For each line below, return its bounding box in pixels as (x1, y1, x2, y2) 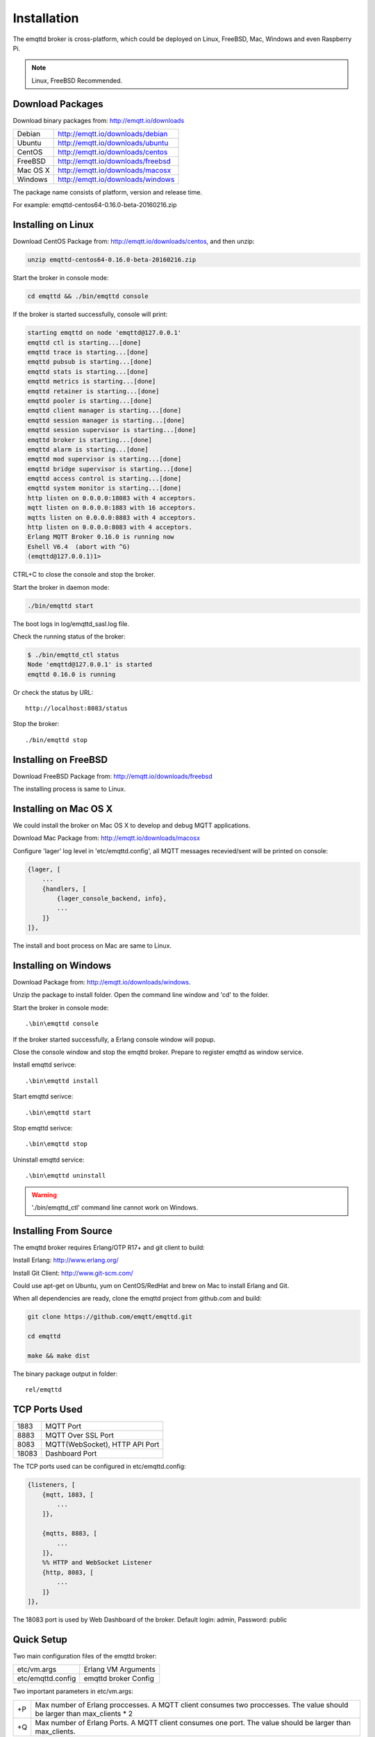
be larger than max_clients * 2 (35, 1709, 133, 1718)
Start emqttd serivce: (12, 1092, 74, 1101)
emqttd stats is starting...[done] (27, 368, 149, 375)
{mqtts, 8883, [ (42, 1529, 97, 1538)
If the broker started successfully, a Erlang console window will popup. (12, 1035, 216, 1044)
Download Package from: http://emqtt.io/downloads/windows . (12, 978, 191, 987)
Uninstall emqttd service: (12, 1155, 85, 1164)
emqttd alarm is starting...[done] (27, 445, 149, 453)
